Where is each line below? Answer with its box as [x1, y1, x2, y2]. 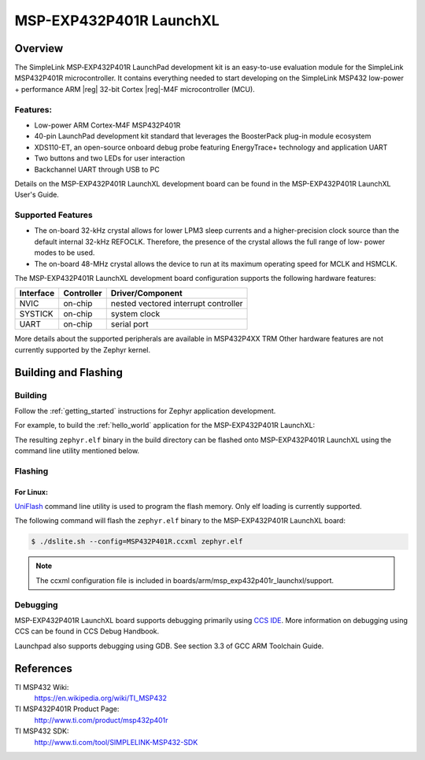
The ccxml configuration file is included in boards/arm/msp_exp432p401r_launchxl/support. [35, 575, 334, 585]
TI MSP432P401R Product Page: [14, 704, 120, 714]
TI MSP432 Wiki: [14, 682, 69, 692]
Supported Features [14, 209, 94, 220]
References [14, 662, 72, 675]
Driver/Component [110, 288, 183, 299]
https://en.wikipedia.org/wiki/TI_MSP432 [34, 693, 167, 703]
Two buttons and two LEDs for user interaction [34, 153, 185, 163]
